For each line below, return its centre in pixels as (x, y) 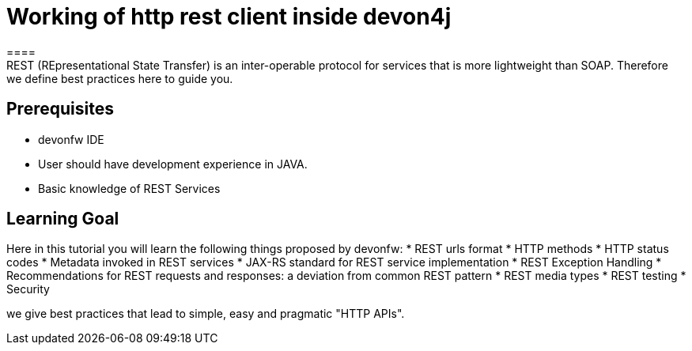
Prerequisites (60, 109)
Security (28, 289)
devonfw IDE (71, 139)
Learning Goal (63, 219)
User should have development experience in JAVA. (173, 164)
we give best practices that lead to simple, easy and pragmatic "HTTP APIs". (206, 314)
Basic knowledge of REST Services (129, 188)
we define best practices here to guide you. (120, 78)
